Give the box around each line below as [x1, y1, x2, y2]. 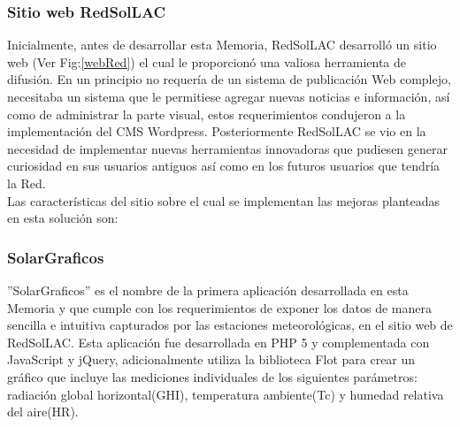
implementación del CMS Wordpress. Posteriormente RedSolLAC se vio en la [7, 122, 426, 141]
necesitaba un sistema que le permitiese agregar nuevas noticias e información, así [7, 88, 450, 105]
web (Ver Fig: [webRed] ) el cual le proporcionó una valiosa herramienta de [7, 52, 407, 71]
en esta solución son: [7, 209, 119, 227]
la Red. [7, 173, 46, 192]
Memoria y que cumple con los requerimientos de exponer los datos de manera [7, 298, 432, 316]
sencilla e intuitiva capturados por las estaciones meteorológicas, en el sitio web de [7, 316, 453, 334]
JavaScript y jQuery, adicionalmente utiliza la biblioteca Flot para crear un [7, 350, 416, 369]
